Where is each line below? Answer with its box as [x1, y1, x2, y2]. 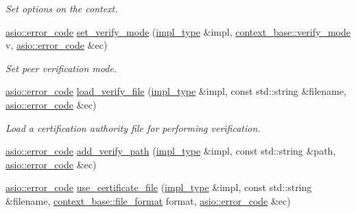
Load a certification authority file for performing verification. [5, 120, 261, 135]
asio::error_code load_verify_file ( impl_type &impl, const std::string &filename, [5, 84, 346, 98]
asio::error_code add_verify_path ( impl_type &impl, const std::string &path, [5, 144, 336, 158]
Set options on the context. [5, 1, 118, 15]
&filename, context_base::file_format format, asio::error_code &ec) [5, 193, 291, 208]
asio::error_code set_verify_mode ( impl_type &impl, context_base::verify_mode [5, 24, 351, 38]
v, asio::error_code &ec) [5, 38, 108, 52]
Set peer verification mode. [5, 60, 117, 75]
